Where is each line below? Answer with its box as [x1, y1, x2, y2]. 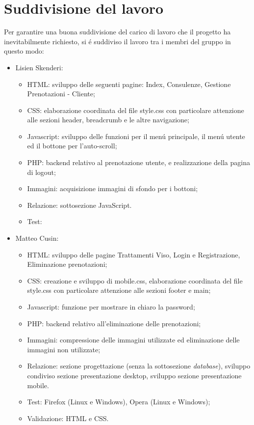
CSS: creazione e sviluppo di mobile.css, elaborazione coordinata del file [27, 275, 243, 285]
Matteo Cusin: [15, 233, 59, 243]
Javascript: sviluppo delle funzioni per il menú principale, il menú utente [27, 131, 245, 141]
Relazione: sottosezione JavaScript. [27, 199, 132, 210]
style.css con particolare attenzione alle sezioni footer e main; [27, 285, 211, 295]
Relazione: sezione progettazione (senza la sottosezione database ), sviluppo [27, 361, 251, 371]
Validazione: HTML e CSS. [27, 413, 109, 423]
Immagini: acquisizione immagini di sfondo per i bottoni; [27, 183, 198, 194]
